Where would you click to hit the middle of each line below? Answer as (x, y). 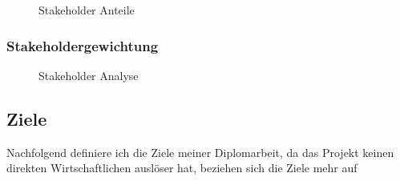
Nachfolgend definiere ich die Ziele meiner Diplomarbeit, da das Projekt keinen (200, 152)
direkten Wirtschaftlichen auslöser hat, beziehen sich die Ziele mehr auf (182, 168)
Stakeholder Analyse (89, 75)
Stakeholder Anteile (87, 10)
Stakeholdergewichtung (83, 45)
